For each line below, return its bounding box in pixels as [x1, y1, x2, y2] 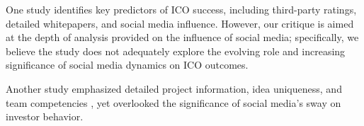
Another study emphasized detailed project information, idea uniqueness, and [6, 81, 342, 96]
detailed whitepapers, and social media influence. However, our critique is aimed [6, 16, 354, 30]
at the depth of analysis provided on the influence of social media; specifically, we [6, 30, 359, 45]
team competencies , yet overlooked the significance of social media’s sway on [6, 95, 341, 110]
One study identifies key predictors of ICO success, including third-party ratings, [6, 2, 357, 16]
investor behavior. [6, 109, 84, 124]
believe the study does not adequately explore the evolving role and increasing [6, 43, 346, 58]
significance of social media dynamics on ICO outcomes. [6, 57, 249, 72]
